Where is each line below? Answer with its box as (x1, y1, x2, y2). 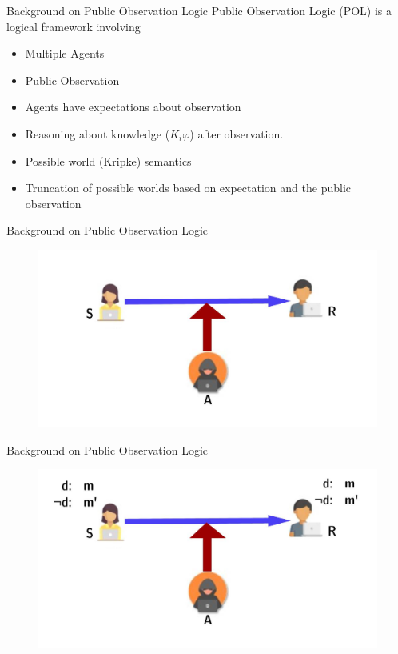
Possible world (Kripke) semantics (25, 152, 192, 169)
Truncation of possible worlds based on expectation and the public (25, 179, 351, 196)
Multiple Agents (25, 45, 105, 62)
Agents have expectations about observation (25, 98, 241, 115)
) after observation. (189, 125, 284, 142)
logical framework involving (6, 18, 141, 34)
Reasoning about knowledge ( (25, 125, 170, 142)
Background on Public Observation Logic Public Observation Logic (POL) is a (6, 2, 392, 18)
